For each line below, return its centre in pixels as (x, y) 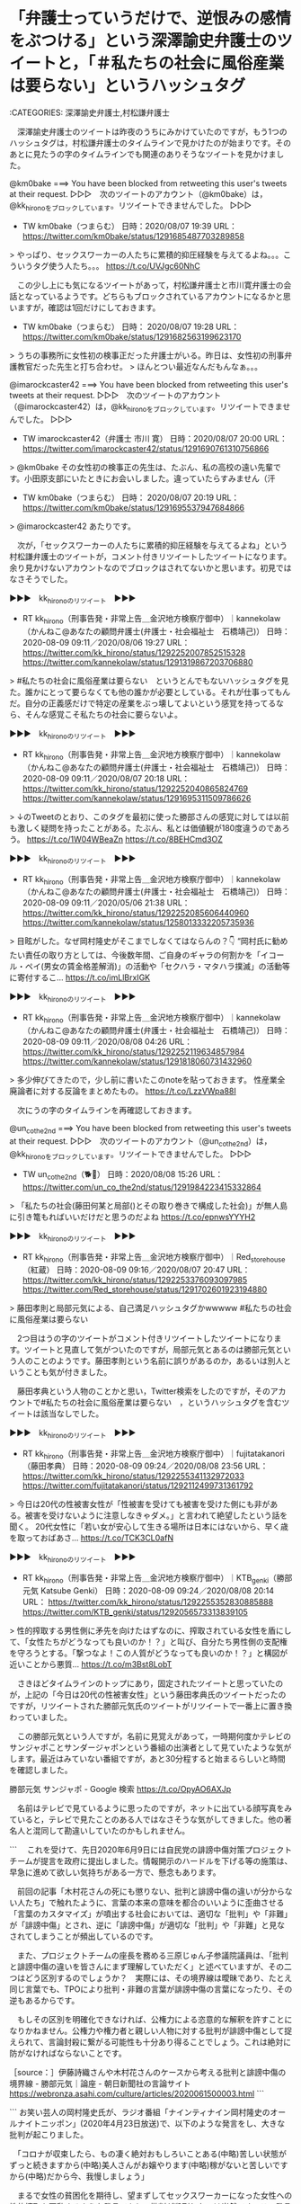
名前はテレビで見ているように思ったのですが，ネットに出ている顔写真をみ (155, 1808)
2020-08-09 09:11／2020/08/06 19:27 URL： (106, 643)
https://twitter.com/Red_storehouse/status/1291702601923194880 (145, 1289)
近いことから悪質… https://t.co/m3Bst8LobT (91, 1664)
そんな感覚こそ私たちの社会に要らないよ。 (103, 715)
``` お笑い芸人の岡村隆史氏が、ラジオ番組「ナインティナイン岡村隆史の (140, 2112)
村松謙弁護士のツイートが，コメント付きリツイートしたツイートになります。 (150, 556)
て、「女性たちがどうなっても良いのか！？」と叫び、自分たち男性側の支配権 (148, 1642)
